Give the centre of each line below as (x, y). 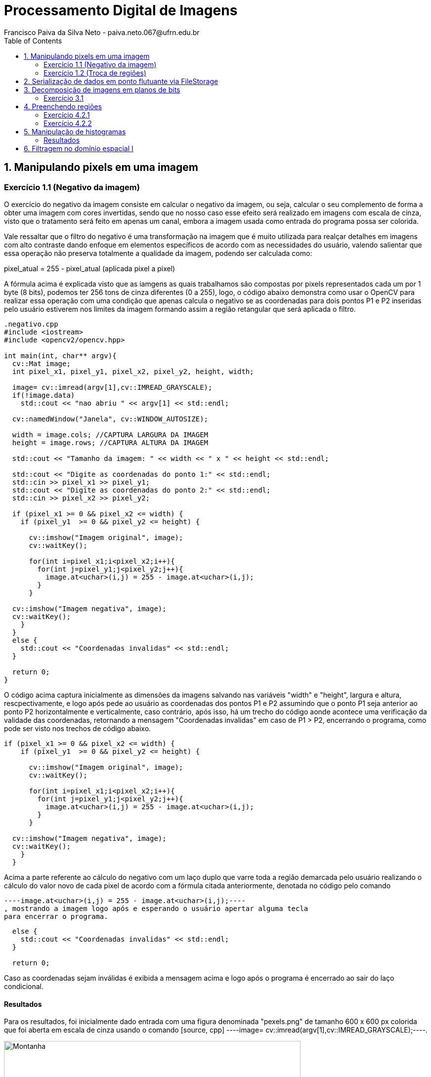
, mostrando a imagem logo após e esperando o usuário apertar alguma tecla (156, 908)
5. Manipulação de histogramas (75, 131)
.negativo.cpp (31, 324)
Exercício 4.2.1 (67, 115)
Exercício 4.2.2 (68, 123)
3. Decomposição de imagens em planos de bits (102, 89)
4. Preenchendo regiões (63, 106)
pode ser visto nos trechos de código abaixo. (78, 728)
